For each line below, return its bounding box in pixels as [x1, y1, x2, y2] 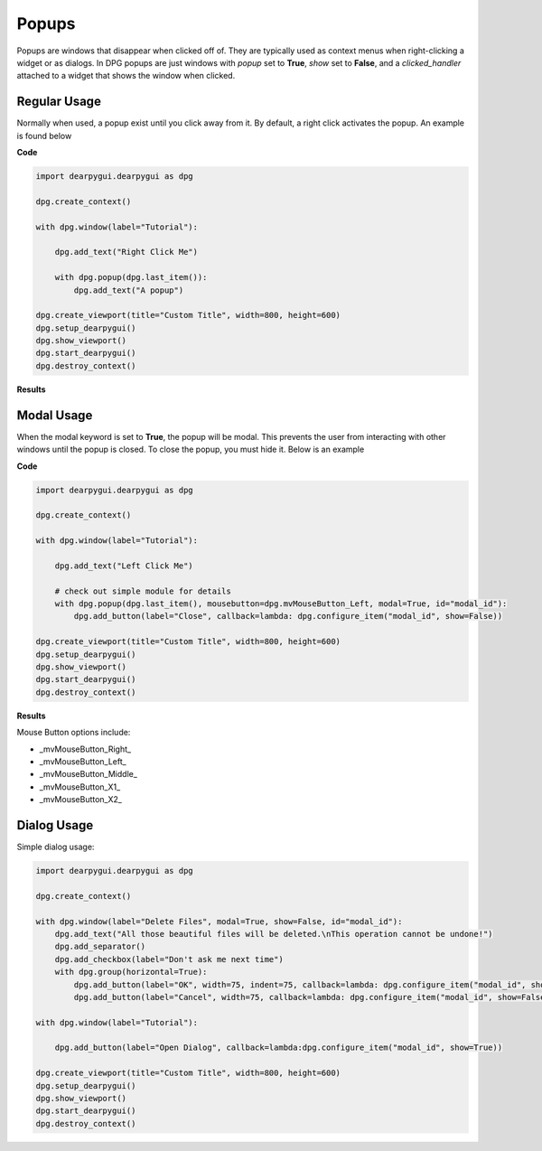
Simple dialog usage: [16, 841, 95, 852]
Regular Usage [16, 94, 101, 109]
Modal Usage [16, 407, 93, 423]
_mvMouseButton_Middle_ [39, 769, 137, 780]
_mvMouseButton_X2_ [39, 794, 122, 805]
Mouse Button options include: [16, 727, 131, 738]
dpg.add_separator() [54, 941, 146, 952]
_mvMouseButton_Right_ [39, 744, 131, 754]
